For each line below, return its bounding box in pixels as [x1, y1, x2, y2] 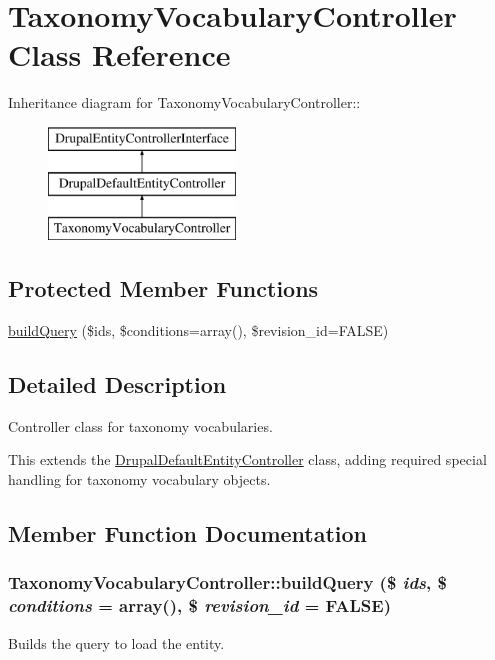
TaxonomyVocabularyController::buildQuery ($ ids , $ [8, 570, 447, 595]
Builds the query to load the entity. [8, 632, 225, 653]
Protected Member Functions [8, 273, 319, 304]
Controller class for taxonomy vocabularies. [8, 415, 273, 436]
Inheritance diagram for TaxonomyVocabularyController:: [8, 92, 361, 113]
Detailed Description [8, 369, 227, 400]
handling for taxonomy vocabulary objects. [8, 469, 271, 490]
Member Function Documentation [8, 518, 368, 549]
